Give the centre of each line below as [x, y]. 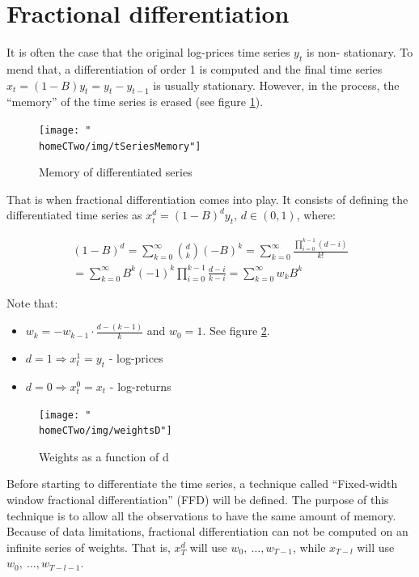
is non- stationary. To [360, 52]
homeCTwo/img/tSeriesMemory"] [120, 146]
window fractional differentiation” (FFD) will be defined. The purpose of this [198, 500]
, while [309, 547]
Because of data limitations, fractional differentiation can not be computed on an [207, 531]
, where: [316, 215]
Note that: [32, 303]
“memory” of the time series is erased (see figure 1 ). [135, 102]
